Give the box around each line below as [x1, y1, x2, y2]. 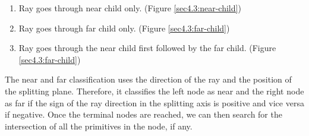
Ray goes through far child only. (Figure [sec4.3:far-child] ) [18, 21, 230, 34]
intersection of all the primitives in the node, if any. [5, 119, 193, 132]
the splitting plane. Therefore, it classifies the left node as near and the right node [5, 84, 304, 97]
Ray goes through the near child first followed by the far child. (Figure [18, 42, 276, 54]
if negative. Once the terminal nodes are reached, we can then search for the [5, 108, 282, 121]
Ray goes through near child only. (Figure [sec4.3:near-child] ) [18, 2, 241, 14]
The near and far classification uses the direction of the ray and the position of [5, 73, 292, 86]
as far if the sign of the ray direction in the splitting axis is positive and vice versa [5, 96, 304, 109]
